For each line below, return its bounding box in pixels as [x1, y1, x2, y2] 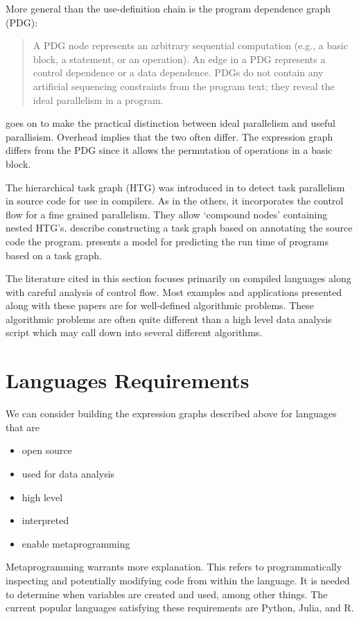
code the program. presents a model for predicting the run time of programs [6, 234, 329, 248]
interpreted [21, 513, 69, 528]
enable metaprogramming [21, 536, 130, 550]
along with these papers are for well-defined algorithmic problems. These [6, 298, 314, 313]
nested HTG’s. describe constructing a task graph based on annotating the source [6, 220, 353, 235]
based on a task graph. [6, 247, 103, 262]
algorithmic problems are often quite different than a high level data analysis [6, 311, 332, 326]
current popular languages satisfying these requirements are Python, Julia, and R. [6, 600, 354, 615]
